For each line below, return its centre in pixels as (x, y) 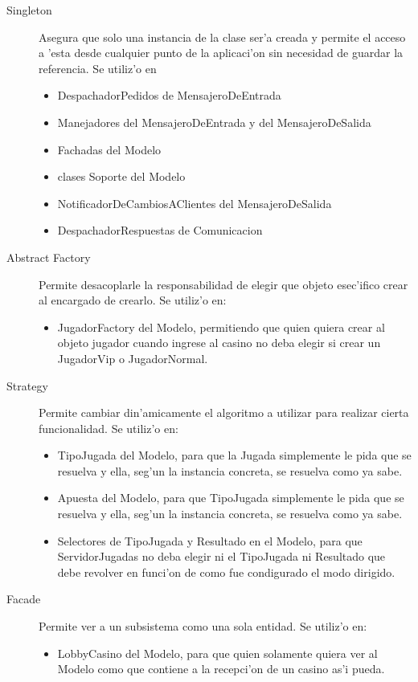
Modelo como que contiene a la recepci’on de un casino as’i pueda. (221, 669)
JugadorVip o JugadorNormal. (133, 358)
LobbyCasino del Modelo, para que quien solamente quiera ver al (217, 653)
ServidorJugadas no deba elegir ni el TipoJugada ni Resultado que (221, 556)
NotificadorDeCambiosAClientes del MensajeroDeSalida (195, 203)
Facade (24, 599)
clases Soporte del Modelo (121, 176)
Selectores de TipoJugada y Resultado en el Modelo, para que (210, 540)
